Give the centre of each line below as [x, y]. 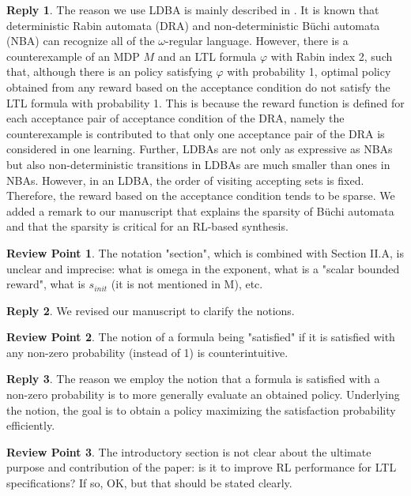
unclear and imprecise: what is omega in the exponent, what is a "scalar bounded [203, 268]
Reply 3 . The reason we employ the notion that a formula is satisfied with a [193, 379]
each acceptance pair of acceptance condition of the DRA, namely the [175, 118]
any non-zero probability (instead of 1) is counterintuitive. [147, 352]
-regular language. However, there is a [257, 41]
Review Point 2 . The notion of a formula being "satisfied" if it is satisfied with [201, 337]
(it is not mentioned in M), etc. [187, 284]
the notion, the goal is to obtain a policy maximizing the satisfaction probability [201, 410]
